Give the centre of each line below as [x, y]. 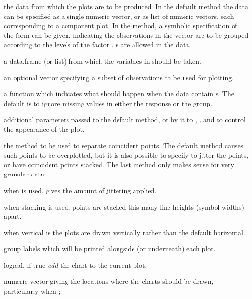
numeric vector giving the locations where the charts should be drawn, [109, 281]
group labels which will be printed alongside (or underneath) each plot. [110, 249]
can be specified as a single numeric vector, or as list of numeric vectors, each [119, 16]
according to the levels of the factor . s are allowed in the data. [98, 44]
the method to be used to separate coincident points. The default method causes [124, 145]
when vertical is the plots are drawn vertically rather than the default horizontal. [125, 232]
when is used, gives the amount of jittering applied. [80, 190]
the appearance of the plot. [44, 129]
